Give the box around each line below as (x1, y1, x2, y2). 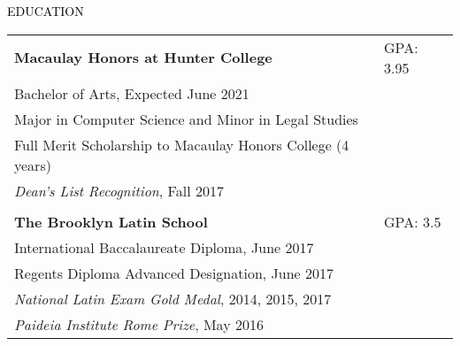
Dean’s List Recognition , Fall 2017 (14, 180, 224, 201)
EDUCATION (7, 2, 84, 19)
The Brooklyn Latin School (14, 211, 208, 232)
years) (14, 154, 51, 175)
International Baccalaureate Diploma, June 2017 (14, 236, 314, 258)
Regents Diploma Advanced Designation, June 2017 (14, 262, 334, 283)
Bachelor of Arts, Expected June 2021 (14, 82, 249, 104)
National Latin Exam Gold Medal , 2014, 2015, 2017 (14, 288, 332, 309)
